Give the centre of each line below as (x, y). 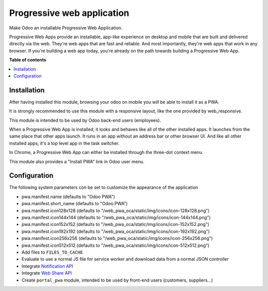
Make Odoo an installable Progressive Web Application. (66, 28)
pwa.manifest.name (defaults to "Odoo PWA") (68, 197)
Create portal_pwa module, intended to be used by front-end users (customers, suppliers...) (117, 280)
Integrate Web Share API (47, 273)
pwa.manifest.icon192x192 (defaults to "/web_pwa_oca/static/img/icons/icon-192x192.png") (116, 231)
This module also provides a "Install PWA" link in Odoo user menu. (77, 161)
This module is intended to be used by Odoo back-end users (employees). (85, 120)
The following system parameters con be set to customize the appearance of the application (104, 187)
